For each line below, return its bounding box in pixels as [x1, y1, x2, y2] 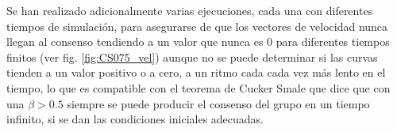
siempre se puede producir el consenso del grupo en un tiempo [67, 95, 370, 111]
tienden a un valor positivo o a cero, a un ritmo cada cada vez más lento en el [6, 64, 386, 81]
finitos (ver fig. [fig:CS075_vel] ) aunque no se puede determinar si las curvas [6, 48, 378, 65]
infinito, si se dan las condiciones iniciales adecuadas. [6, 111, 264, 127]
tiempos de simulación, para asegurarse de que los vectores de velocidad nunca [6, 17, 388, 34]
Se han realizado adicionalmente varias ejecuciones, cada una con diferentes [6, 2, 373, 18]
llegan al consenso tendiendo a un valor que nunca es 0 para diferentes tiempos [6, 33, 390, 50]
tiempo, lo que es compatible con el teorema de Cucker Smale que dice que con [6, 79, 391, 96]
